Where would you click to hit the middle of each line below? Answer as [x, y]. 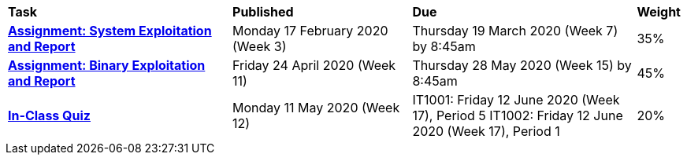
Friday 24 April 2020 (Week [314, 65]
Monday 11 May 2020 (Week [316, 108]
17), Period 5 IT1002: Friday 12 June [518, 115]
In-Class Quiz [49, 115]
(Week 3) [260, 46]
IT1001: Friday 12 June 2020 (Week [516, 100]
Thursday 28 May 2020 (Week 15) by [522, 65]
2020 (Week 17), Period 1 [486, 131]
